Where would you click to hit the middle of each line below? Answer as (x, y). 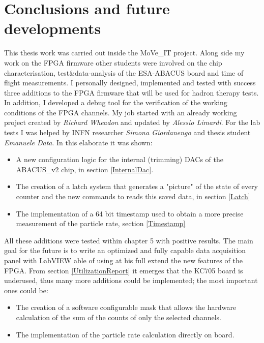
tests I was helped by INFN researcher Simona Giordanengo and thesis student (127, 132)
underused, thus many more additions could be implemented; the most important (131, 280)
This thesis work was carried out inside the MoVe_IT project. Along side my (124, 53)
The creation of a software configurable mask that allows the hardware (126, 307)
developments (53, 28)
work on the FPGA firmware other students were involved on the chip (113, 62)
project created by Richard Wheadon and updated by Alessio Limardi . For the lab (132, 122)
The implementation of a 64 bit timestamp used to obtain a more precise (130, 213)
